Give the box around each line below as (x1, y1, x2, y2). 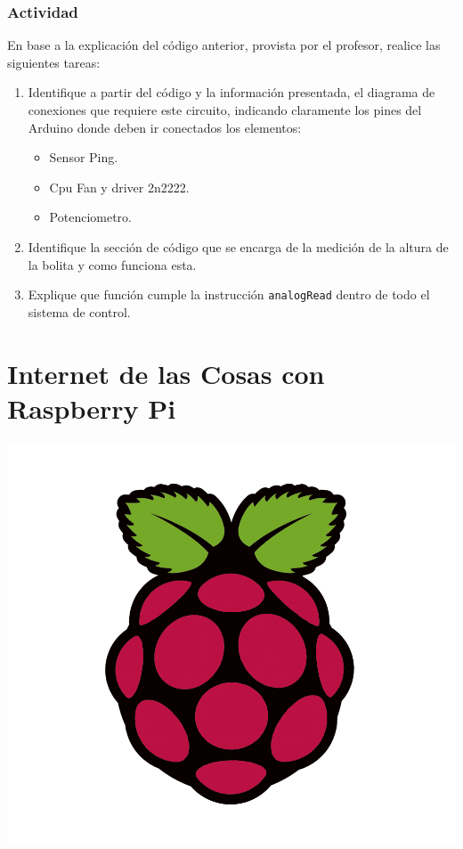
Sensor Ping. (49, 148, 118, 167)
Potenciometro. (49, 208, 132, 226)
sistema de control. (28, 302, 131, 321)
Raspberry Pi (7, 389, 176, 426)
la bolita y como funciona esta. (28, 255, 197, 273)
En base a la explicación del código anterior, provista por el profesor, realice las (7, 36, 441, 54)
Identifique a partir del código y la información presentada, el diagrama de (28, 83, 435, 102)
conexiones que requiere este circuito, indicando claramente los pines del (28, 101, 422, 118)
